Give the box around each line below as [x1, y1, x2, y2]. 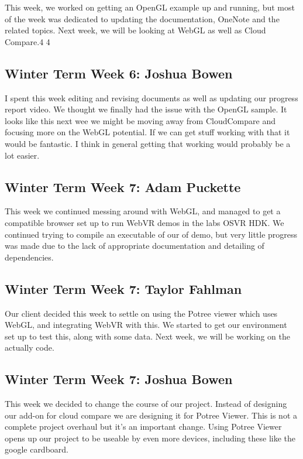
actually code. [5, 341, 54, 354]
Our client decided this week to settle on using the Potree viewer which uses [5, 307, 278, 319]
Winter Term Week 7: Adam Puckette [5, 177, 241, 196]
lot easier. [5, 149, 40, 161]
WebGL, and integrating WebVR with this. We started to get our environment [5, 318, 287, 331]
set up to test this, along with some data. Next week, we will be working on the [5, 330, 290, 342]
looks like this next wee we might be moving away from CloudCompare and [5, 114, 276, 126]
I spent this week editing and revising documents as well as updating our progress [5, 91, 298, 104]
